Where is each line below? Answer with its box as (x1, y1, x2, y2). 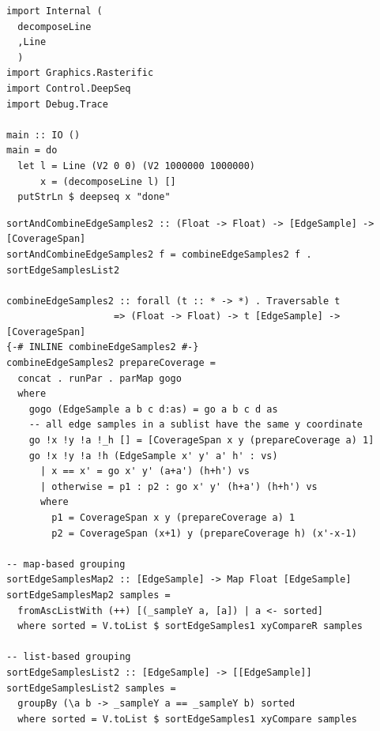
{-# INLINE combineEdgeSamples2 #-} (6, 341, 199, 353)
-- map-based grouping (6, 558, 126, 570)
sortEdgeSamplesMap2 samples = (6, 589, 171, 601)
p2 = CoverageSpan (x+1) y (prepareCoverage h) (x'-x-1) (51, 527, 357, 539)
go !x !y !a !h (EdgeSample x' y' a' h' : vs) (28, 450, 278, 462)
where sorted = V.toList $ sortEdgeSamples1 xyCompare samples (17, 713, 357, 725)
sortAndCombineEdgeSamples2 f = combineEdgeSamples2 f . (6, 248, 312, 260)
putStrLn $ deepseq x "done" (17, 191, 171, 203)
